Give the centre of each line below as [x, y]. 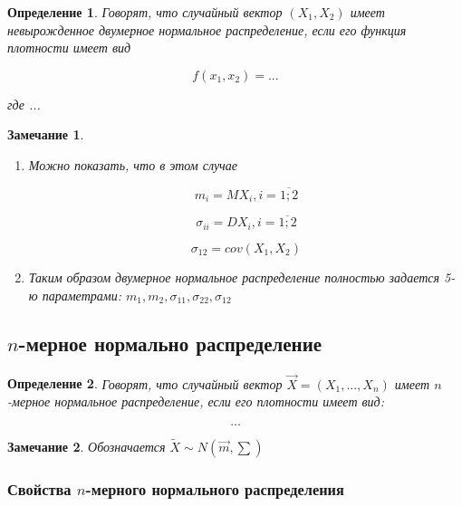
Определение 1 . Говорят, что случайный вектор [145, 12]
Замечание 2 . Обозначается [87, 446]
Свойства [39, 488]
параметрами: [82, 295]
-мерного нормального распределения [215, 488]
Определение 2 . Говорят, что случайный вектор [145, 383]
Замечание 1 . [46, 134]
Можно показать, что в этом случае [133, 164]
